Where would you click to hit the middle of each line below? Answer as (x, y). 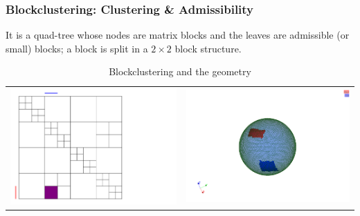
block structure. (208, 48)
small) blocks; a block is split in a (77, 48)
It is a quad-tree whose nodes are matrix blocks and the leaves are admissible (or (178, 35)
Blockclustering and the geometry (180, 71)
